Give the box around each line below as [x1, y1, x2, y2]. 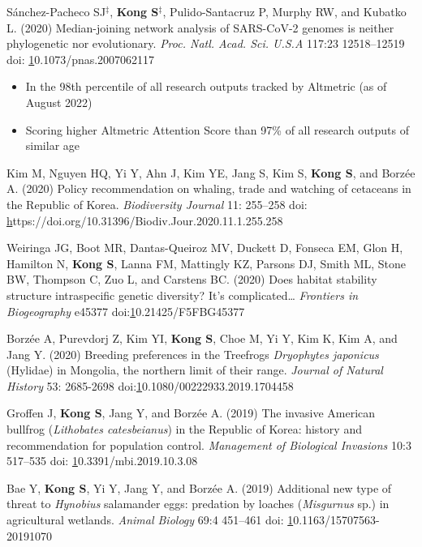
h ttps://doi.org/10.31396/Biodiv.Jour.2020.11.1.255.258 [6, 212, 283, 229]
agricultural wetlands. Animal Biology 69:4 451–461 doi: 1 [6, 511, 294, 528]
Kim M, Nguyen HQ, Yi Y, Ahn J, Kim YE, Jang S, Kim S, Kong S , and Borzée [6, 164, 416, 181]
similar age [25, 137, 80, 154]
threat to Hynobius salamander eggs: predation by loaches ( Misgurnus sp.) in [6, 495, 390, 512]
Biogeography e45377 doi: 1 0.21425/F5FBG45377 [6, 302, 245, 319]
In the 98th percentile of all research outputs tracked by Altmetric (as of [25, 78, 387, 95]
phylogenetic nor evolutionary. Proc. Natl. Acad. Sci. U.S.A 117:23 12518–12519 [6, 35, 405, 52]
